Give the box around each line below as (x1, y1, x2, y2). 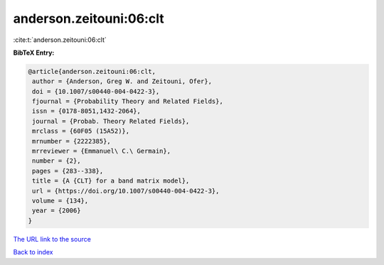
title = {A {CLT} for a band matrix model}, (32, 177, 190, 185)
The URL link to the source (13, 234, 92, 243)
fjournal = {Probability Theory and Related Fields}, (32, 97, 223, 106)
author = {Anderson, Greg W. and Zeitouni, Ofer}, (32, 77, 213, 85)
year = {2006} (32, 207, 81, 215)
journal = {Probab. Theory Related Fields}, (32, 117, 190, 125)
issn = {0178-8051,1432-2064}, (32, 107, 142, 115)
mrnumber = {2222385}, (32, 137, 112, 145)
